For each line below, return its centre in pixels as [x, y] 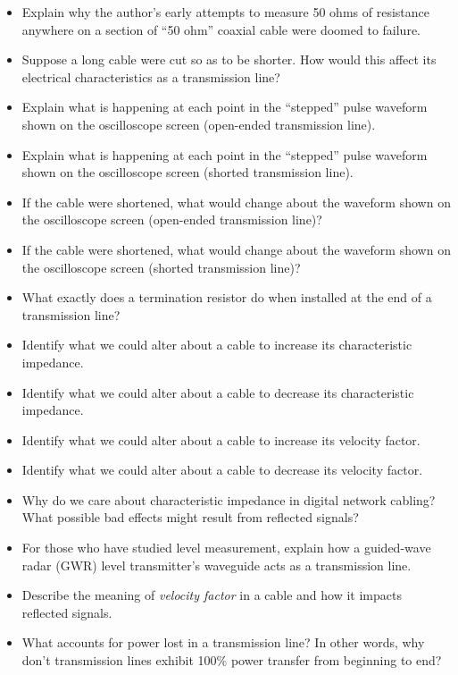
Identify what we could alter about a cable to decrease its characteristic [218, 392]
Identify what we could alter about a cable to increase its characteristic [217, 345]
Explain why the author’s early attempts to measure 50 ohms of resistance [225, 12]
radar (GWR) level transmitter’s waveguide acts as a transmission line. [217, 565]
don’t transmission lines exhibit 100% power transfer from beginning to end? [232, 660]
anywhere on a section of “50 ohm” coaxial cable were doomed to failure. [221, 29]
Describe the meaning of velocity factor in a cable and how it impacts [212, 595]
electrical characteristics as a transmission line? [151, 76]
